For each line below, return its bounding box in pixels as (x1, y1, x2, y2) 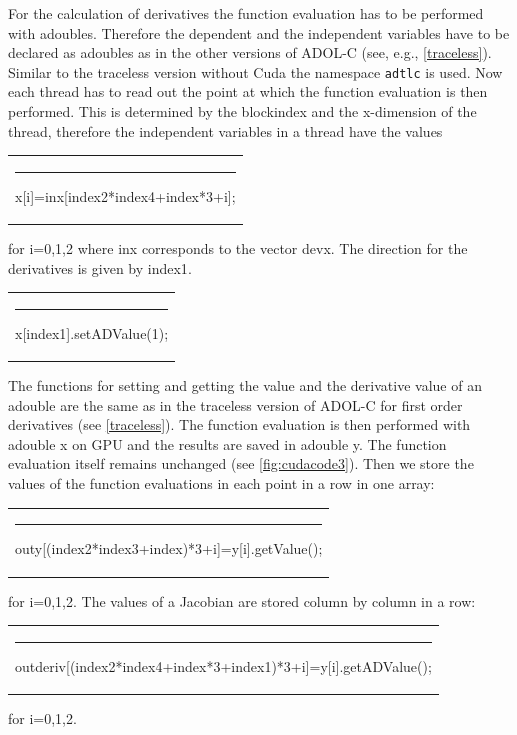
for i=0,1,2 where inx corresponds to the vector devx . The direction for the (8, 238, 468, 259)
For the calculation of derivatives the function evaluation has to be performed (8, 3, 484, 23)
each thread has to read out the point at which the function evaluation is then (8, 81, 488, 102)
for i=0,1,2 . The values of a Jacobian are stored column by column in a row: (8, 590, 476, 611)
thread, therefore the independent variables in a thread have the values (8, 120, 443, 141)
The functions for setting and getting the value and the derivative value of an (8, 375, 482, 396)
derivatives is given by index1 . (8, 257, 192, 278)
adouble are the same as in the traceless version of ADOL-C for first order (8, 394, 463, 415)
